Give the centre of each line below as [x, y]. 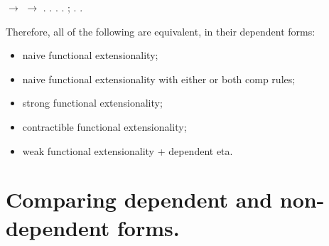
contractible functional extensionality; [104, 126]
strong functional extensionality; [92, 103]
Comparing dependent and [139, 199]
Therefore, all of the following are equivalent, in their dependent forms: [161, 31]
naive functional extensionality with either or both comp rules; [159, 79]
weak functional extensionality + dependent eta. [128, 150]
